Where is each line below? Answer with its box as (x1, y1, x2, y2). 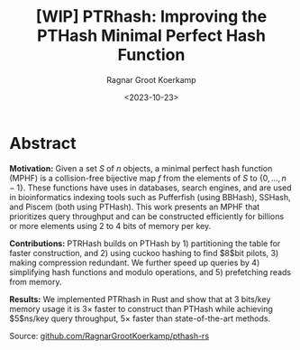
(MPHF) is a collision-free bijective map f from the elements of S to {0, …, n (9, 172, 286, 183)
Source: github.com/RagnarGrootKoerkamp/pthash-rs (9, 330, 210, 341)
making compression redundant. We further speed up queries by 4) (9, 257, 260, 268)
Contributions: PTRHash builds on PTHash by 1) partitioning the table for (9, 237, 281, 249)
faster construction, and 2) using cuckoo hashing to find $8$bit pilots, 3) (9, 247, 279, 258)
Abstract (9, 133, 77, 153)
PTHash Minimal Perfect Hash (37, 25, 266, 46)
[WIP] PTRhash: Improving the (35, 6, 268, 27)
